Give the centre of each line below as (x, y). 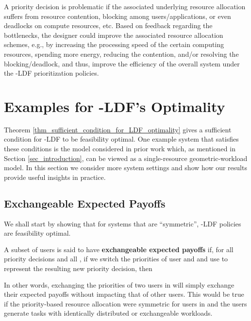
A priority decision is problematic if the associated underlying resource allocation (125, 6)
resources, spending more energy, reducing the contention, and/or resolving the (121, 54)
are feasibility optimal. (37, 233)
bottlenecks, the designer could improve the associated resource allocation (114, 35)
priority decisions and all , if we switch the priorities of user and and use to (116, 259)
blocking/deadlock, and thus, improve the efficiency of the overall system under (122, 63)
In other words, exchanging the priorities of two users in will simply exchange (119, 284)
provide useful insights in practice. (55, 177)
